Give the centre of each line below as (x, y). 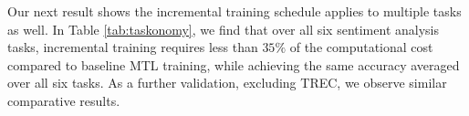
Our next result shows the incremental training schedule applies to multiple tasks (234, 11)
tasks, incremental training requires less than (133, 47)
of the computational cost (361, 47)
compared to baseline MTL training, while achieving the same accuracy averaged (234, 64)
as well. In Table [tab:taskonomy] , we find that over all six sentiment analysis (223, 29)
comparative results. (64, 100)
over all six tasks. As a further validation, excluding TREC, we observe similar (227, 83)
